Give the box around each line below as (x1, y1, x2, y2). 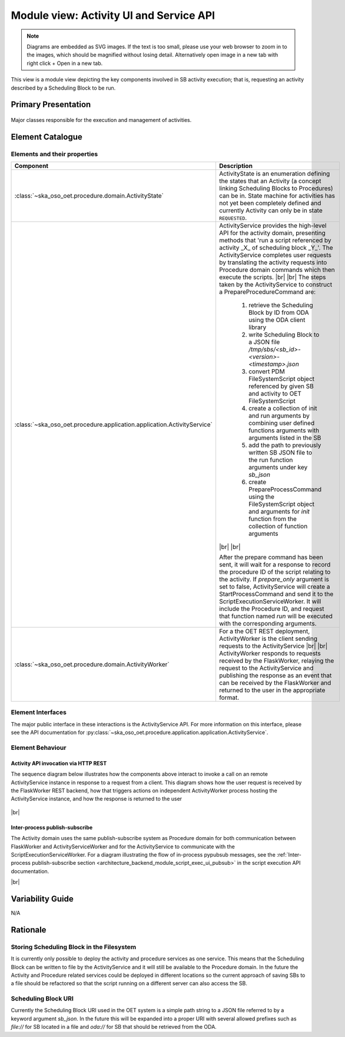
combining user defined (248, 419, 315, 427)
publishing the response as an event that (218, 671, 332, 680)
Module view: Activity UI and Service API (11, 9, 215, 22)
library (248, 323, 267, 331)
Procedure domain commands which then (218, 266, 335, 274)
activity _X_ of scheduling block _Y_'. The (218, 243, 333, 252)
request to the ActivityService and (218, 664, 314, 672)
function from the (248, 515, 297, 523)
